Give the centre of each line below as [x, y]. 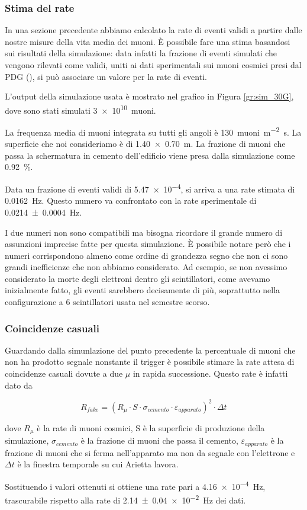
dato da [19, 385]
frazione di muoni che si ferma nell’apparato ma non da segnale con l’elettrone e [150, 452]
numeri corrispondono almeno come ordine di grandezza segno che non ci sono [146, 255]
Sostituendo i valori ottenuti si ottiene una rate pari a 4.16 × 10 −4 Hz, [135, 485]
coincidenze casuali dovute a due [64, 373]
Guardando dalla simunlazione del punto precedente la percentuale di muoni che [150, 350]
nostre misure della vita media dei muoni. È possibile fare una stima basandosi [148, 41]
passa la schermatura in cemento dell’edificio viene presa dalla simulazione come [150, 155]
